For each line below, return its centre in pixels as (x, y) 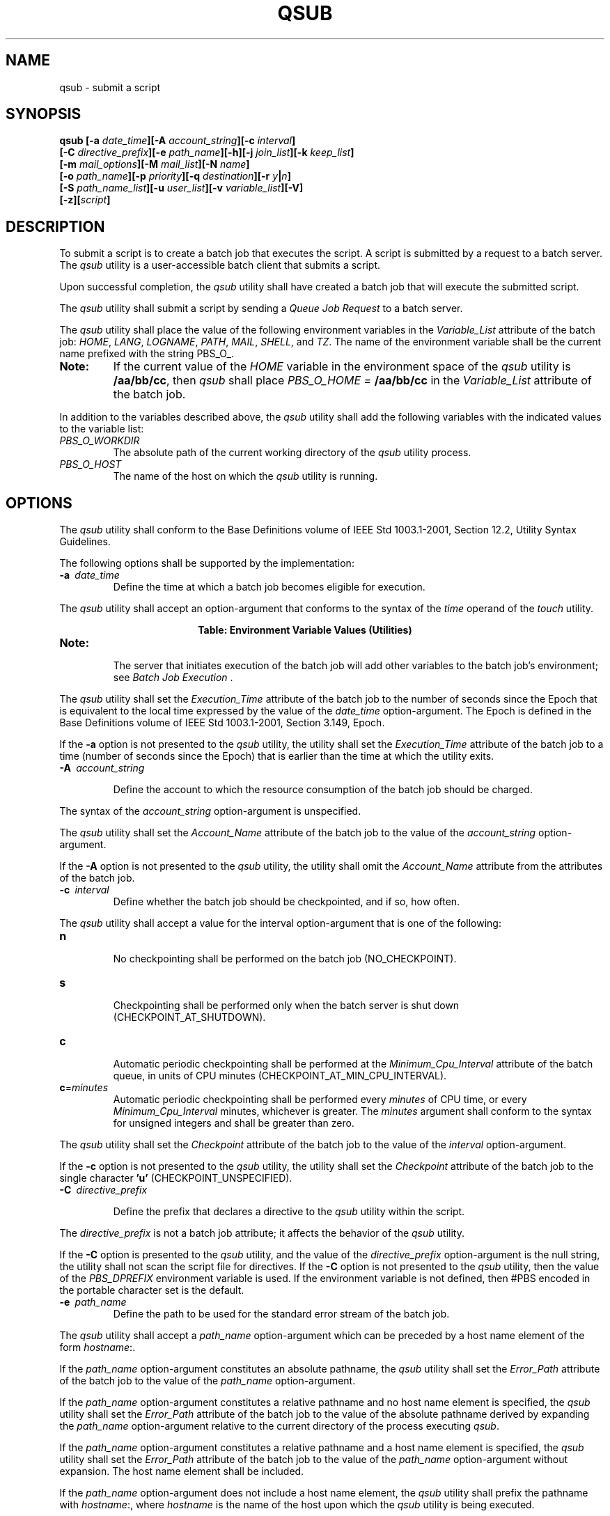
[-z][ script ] (85, 200)
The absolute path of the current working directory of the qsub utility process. (292, 453)
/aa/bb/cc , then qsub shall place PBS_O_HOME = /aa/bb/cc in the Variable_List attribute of (352, 381)
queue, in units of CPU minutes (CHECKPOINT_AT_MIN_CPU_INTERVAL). (280, 1076)
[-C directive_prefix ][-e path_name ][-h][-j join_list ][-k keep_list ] (207, 153)
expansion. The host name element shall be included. (182, 1471)
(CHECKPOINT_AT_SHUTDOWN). (189, 1017)
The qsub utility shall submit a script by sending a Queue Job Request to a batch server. (261, 308)
